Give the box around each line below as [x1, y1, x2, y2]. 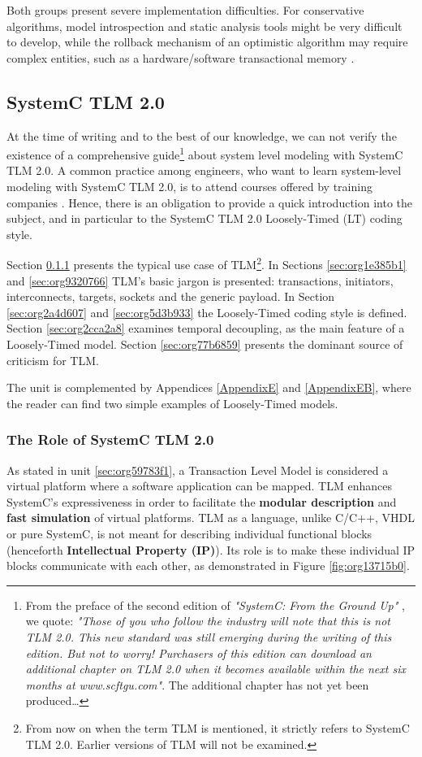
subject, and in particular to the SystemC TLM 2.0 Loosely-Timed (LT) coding [6, 210, 403, 227]
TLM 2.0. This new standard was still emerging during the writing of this [25, 628, 392, 645]
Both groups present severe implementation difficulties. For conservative [6, 2, 364, 18]
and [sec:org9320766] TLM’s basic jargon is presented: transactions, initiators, [6, 272, 394, 289]
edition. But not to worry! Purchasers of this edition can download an [25, 644, 372, 661]
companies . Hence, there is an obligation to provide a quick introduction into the [6, 194, 413, 211]
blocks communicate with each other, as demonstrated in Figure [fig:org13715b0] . [6, 557, 410, 574]
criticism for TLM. [6, 351, 99, 368]
